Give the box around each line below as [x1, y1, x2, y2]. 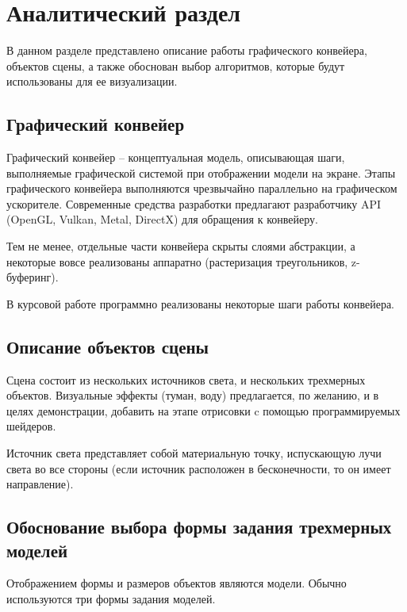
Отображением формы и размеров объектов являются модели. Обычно [6, 575, 347, 591]
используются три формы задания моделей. [6, 591, 216, 606]
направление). [6, 476, 74, 492]
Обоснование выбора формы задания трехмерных [6, 514, 392, 539]
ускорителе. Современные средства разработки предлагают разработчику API [6, 195, 382, 212]
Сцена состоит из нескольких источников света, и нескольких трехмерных [6, 371, 366, 388]
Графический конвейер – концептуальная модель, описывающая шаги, [6, 149, 345, 166]
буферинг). [6, 269, 59, 285]
